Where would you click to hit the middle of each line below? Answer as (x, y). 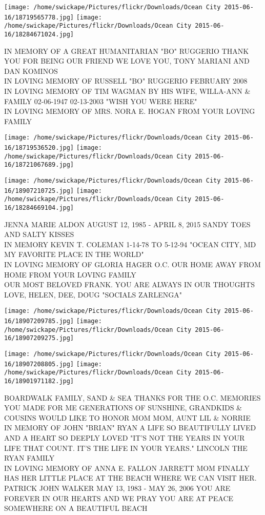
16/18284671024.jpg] (39, 34)
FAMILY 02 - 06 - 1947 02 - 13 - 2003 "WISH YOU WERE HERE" (101, 101)
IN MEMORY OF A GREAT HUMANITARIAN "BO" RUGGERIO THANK (127, 51)
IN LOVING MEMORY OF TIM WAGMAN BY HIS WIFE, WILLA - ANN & (127, 91)
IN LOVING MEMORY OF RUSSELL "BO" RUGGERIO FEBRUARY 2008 (126, 81)
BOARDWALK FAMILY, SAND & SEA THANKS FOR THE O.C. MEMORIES (132, 397)
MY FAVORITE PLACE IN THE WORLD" (74, 254)
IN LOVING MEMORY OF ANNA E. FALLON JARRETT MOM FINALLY (127, 468)
